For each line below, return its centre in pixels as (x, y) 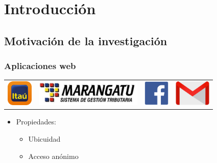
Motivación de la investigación (86, 40)
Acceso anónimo (53, 156)
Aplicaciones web (40, 66)
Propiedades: (36, 122)
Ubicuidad (44, 139)
